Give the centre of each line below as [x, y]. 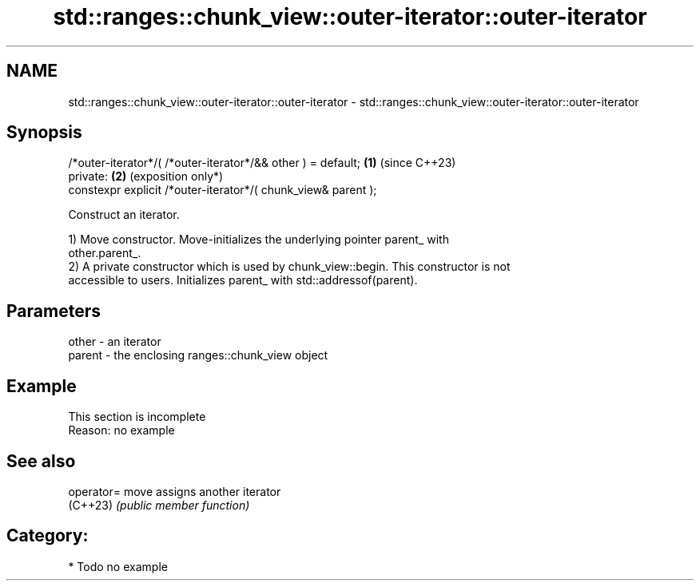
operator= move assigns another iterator [175, 491]
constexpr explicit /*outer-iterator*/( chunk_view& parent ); [223, 190]
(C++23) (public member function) [159, 505]
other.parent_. [105, 253]
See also [41, 461]
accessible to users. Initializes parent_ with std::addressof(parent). [243, 280]
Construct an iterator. [124, 215]
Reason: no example [121, 430]
